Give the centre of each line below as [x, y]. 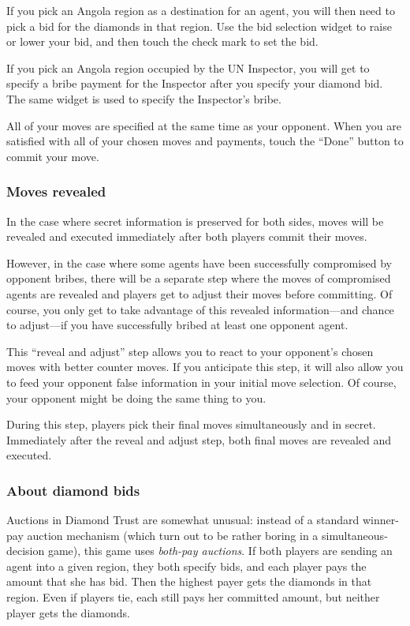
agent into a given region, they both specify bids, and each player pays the [186, 566]
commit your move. [53, 156]
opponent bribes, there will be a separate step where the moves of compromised [199, 278]
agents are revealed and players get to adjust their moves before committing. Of [199, 293]
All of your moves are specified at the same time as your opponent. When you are [204, 125]
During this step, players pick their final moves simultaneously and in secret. [191, 424]
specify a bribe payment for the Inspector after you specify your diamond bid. [195, 83]
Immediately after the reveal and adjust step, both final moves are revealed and [199, 439]
